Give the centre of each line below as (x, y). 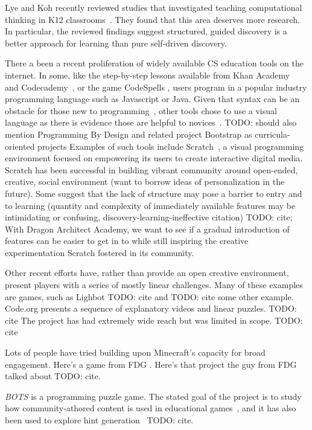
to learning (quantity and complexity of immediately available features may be (150, 205)
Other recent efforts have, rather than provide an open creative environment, (147, 273)
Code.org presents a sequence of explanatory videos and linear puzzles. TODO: (151, 308)
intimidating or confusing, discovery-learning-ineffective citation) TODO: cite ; (149, 217)
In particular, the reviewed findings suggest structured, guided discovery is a (146, 31)
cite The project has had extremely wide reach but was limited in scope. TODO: (154, 320)
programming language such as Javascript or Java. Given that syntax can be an (152, 99)
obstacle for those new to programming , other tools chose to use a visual (141, 110)
